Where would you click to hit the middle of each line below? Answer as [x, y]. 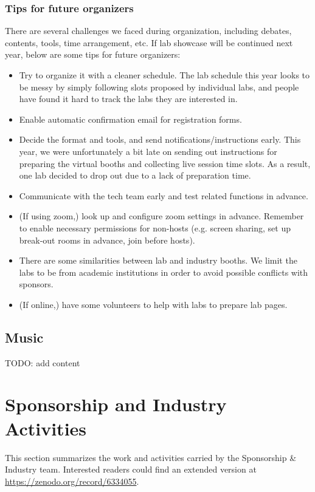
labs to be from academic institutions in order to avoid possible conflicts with [164, 272]
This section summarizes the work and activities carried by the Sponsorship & [151, 457]
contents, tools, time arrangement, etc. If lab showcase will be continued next [149, 42]
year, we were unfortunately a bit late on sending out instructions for [148, 151]
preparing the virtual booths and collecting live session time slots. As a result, [165, 163]
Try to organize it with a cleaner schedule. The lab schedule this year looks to [164, 75]
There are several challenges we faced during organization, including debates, [148, 31]
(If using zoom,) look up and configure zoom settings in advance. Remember [161, 216]
